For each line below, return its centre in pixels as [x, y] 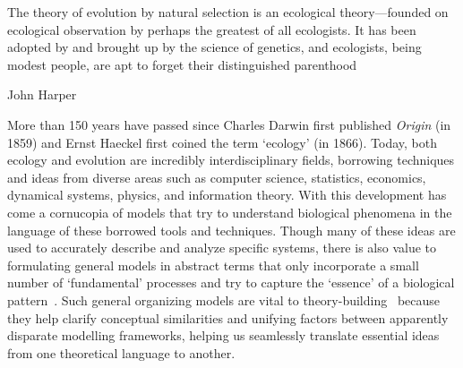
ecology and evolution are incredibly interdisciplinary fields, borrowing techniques [231, 160]
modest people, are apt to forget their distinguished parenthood [182, 64]
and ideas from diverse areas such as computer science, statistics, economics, [217, 177]
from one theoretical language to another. [121, 352]
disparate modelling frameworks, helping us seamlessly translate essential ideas [223, 335]
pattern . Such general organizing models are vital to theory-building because [224, 300]
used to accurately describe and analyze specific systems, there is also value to [222, 248]
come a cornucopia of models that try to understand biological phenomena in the [230, 212]
